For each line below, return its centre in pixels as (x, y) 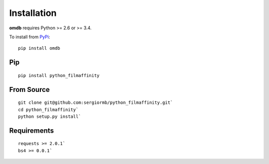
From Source (29, 89)
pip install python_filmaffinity (59, 75)
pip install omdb (39, 48)
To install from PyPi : (30, 37)
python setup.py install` (50, 116)
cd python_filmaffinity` (48, 110)
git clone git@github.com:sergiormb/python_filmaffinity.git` (96, 103)
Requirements (32, 130)
